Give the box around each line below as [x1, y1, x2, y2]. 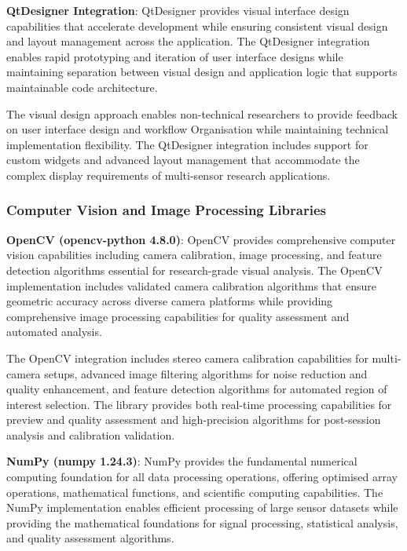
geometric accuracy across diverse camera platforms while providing [6, 293, 333, 309]
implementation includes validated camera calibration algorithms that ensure [6, 277, 376, 294]
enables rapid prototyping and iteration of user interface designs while [6, 48, 343, 64]
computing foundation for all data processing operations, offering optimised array [6, 469, 398, 485]
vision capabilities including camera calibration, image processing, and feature [6, 246, 382, 263]
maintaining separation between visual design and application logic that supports [6, 64, 398, 80]
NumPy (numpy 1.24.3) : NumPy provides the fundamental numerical [6, 453, 357, 469]
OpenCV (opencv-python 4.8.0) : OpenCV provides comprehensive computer [6, 231, 396, 247]
